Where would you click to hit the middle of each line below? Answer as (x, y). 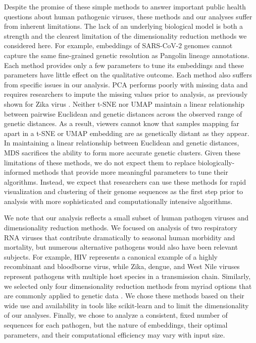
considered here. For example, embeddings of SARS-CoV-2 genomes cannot (118, 45)
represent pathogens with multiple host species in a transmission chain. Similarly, (127, 276)
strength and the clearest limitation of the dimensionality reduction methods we (126, 35)
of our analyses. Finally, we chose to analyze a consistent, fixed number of (116, 315)
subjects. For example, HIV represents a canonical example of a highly (111, 256)
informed (18, 172)
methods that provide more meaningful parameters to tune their (130, 172)
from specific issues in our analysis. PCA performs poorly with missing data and (126, 84)
